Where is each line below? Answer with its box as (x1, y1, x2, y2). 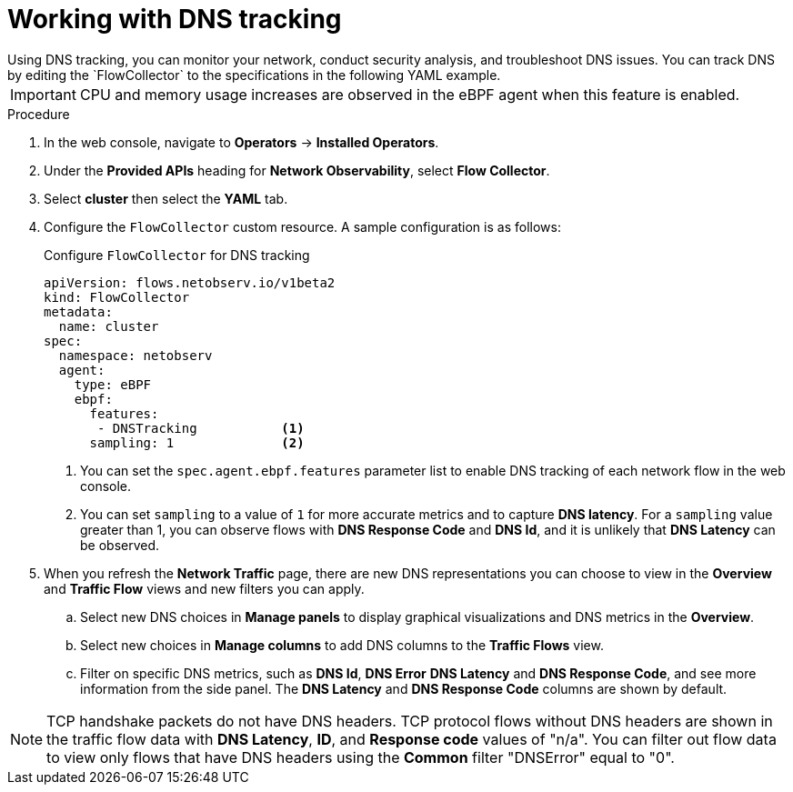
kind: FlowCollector (44, 289, 190, 305)
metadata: (44, 304, 113, 319)
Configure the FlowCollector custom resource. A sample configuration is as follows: (44, 218, 561, 235)
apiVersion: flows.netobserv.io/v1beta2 (44, 275, 336, 290)
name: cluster (58, 318, 159, 334)
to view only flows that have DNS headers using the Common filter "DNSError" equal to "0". (46, 747, 675, 767)
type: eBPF (74, 376, 152, 392)
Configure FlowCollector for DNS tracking (44, 246, 310, 263)
